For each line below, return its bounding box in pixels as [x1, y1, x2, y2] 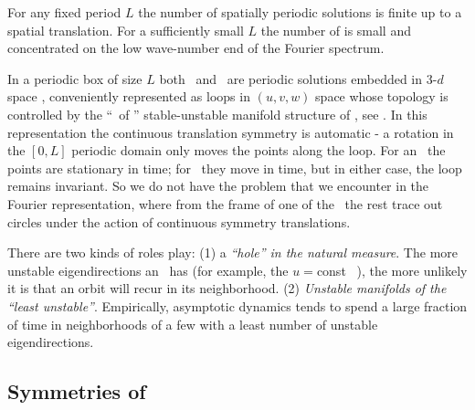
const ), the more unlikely [316, 260, 468, 279]
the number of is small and [260, 20, 411, 39]
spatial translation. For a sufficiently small [7, 20, 244, 39]
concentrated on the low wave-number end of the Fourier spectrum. [7, 38, 385, 58]
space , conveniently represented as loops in [7, 87, 250, 106]
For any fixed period [7, 3, 121, 21]
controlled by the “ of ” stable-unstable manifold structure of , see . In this [7, 104, 427, 123]
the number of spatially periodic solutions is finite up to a [138, 3, 462, 21]
